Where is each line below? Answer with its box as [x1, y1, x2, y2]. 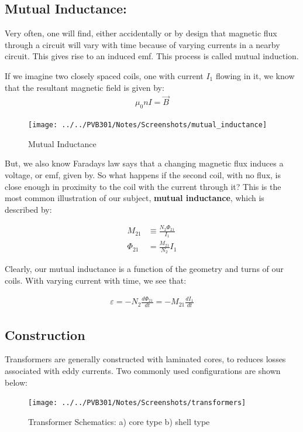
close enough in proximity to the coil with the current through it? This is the [5, 180, 281, 192]
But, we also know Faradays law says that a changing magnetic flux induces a [5, 157, 284, 169]
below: [5, 376, 27, 388]
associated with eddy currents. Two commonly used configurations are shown [5, 364, 281, 376]
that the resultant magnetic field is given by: [5, 81, 164, 93]
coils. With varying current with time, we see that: [5, 274, 187, 286]
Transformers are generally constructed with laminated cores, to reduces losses [5, 353, 286, 365]
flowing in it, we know [215, 69, 295, 81]
